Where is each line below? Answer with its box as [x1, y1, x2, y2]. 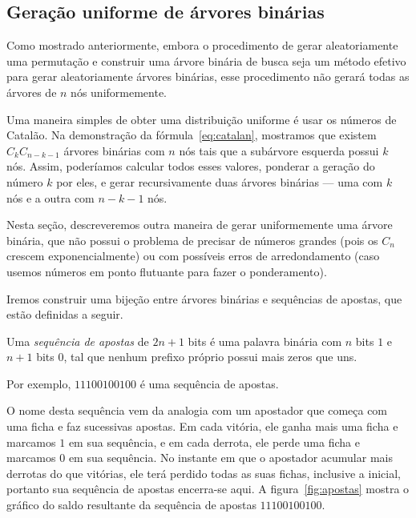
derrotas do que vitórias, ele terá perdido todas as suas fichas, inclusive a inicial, [6, 464, 401, 481]
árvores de [6, 83, 57, 100]
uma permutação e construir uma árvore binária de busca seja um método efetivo [6, 52, 406, 69]
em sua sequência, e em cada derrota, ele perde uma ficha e [68, 433, 360, 450]
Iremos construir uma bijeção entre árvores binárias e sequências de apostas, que [6, 290, 402, 307]
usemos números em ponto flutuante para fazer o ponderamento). [6, 263, 327, 279]
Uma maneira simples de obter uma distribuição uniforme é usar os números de [6, 110, 397, 127]
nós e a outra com [6, 189, 95, 206]
